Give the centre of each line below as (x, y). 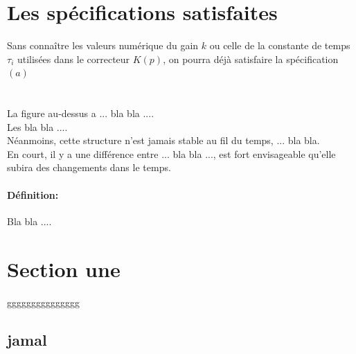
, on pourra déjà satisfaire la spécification (251, 59)
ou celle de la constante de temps (280, 45)
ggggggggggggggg (43, 302)
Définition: (33, 194)
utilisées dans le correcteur (73, 59)
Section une (64, 268)
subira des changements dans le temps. (89, 167)
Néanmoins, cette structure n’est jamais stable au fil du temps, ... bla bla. (163, 140)
